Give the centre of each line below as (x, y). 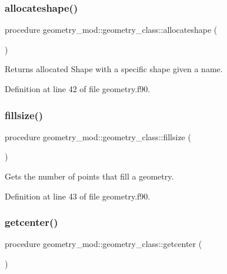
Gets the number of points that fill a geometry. (89, 176)
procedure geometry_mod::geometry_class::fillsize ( (98, 136)
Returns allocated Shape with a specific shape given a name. (114, 69)
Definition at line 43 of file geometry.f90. (78, 196)
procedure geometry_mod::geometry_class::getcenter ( (104, 244)
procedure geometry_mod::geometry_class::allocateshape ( (111, 30)
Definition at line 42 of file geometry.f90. (78, 89)
